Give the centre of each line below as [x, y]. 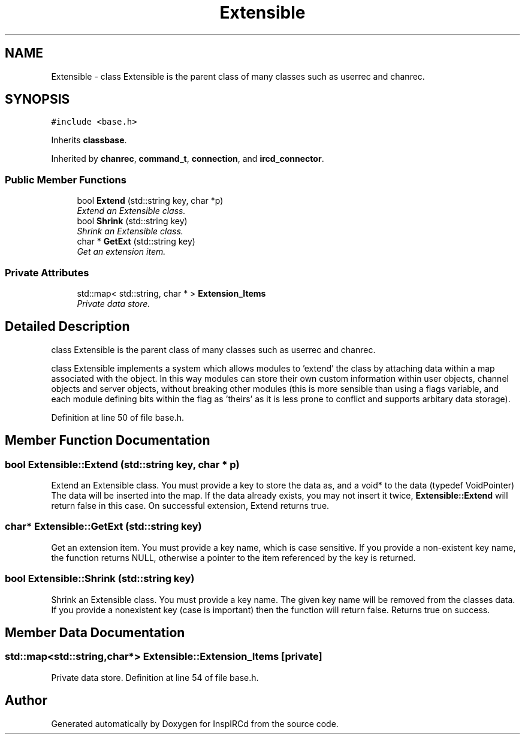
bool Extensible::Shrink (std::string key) [100, 579]
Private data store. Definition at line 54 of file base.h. [155, 677]
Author [26, 701]
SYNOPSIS [37, 99]
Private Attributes [47, 272]
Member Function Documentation [108, 441]
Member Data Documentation [95, 632]
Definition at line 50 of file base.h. [118, 417]
